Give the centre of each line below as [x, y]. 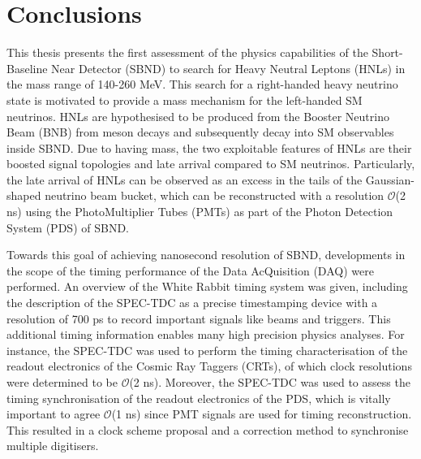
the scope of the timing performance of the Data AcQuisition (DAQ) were [190, 270]
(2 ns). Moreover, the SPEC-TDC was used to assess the [270, 382]
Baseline [27, 68]
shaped [24, 195]
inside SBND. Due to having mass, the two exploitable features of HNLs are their [209, 147]
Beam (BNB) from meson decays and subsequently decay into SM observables [200, 132]
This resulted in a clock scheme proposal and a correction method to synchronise [208, 429]
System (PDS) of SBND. [68, 227]
